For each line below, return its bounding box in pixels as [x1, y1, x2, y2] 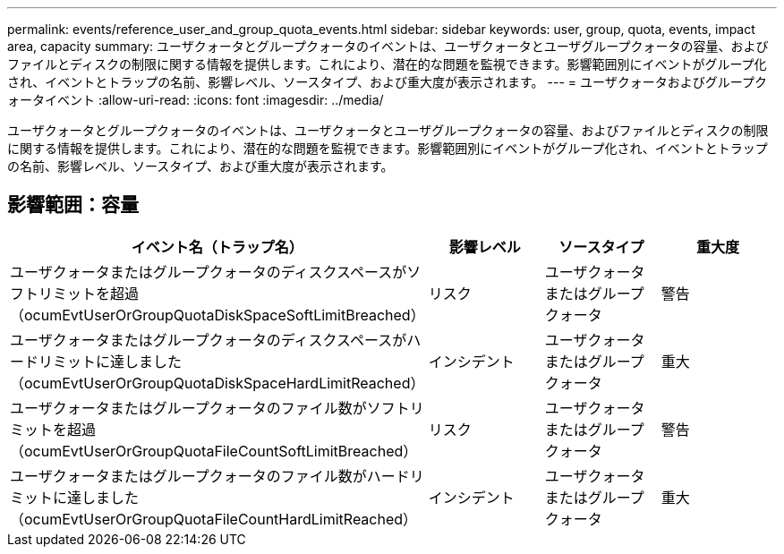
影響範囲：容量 [7, 193, 139, 217]
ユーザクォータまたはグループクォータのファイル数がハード [10, 466, 410, 485]
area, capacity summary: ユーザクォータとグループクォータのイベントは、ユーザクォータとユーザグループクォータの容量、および [7, 38, 769, 54]
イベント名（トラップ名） [131, 237, 303, 256]
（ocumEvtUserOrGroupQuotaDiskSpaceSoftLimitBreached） [10, 305, 425, 324]
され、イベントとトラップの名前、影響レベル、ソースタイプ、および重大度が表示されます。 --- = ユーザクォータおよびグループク [7, 74, 767, 89]
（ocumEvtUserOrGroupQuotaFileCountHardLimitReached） [10, 509, 418, 528]
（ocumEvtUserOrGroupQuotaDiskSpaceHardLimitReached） [10, 373, 425, 392]
